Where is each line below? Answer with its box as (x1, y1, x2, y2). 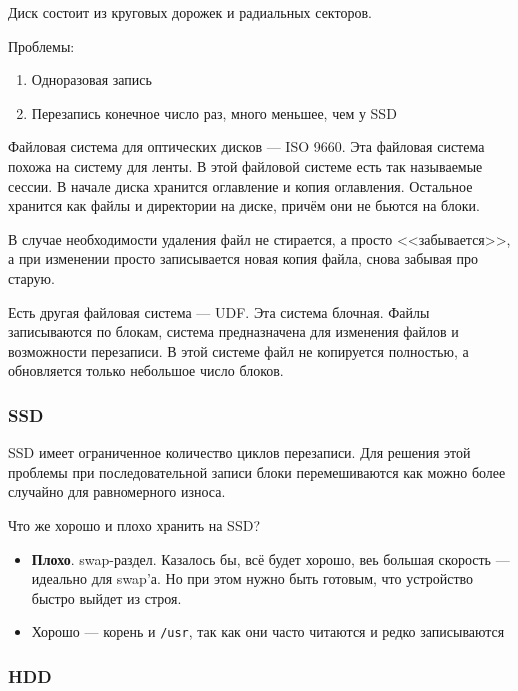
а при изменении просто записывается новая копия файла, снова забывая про (8, 248, 478, 269)
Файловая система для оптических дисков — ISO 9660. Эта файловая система (8, 136, 485, 157)
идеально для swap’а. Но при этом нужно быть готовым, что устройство (31, 568, 474, 589)
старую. (8, 267, 55, 288)
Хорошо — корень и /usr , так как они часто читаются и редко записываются (31, 621, 505, 642)
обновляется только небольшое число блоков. (8, 360, 284, 381)
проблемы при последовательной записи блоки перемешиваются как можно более (8, 461, 506, 482)
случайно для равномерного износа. (8, 481, 226, 502)
